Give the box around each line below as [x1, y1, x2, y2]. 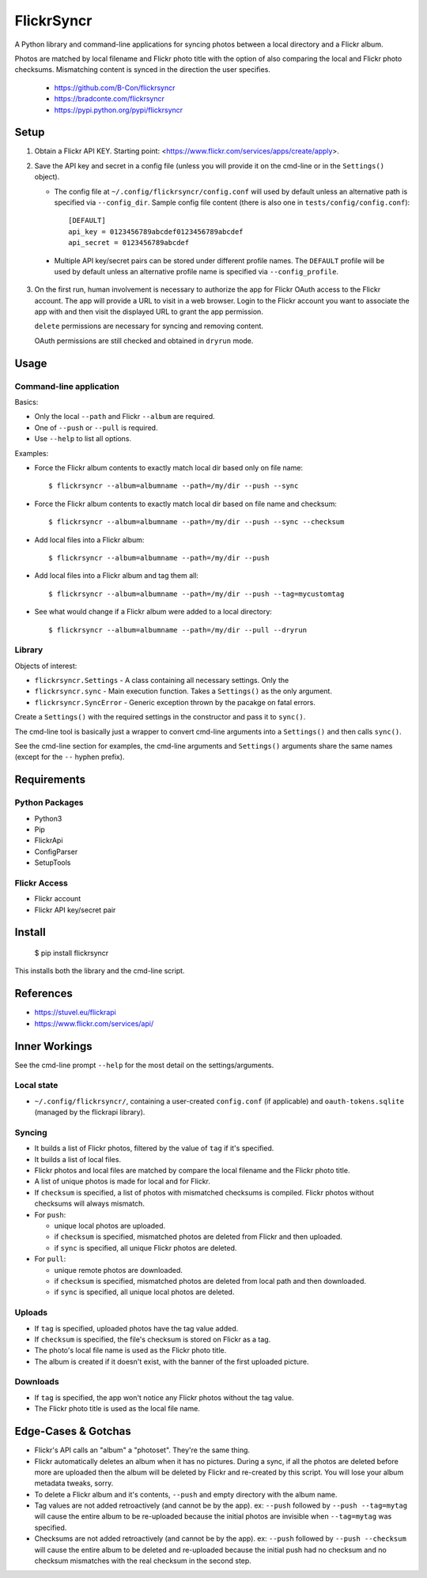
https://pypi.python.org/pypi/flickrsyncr [54, 105, 183, 115]
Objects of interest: [14, 661, 77, 670]
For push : [34, 1210, 66, 1219]
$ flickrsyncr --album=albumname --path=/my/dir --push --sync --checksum [48, 518, 345, 527]
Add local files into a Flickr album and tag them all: [34, 571, 199, 580]
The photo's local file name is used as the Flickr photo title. [34, 1346, 227, 1355]
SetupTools [34, 858, 71, 867]
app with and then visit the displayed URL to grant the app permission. [34, 307, 264, 316]
